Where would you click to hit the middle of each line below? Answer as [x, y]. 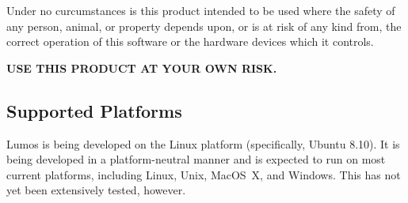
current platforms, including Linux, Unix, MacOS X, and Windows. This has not [204, 174]
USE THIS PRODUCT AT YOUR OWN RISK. [142, 68]
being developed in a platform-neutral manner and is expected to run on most [196, 159]
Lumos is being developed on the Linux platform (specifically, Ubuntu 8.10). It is [203, 143]
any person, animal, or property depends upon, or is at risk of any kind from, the [204, 26]
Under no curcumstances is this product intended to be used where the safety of [201, 10]
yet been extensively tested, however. [96, 190]
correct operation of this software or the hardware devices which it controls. [190, 41]
